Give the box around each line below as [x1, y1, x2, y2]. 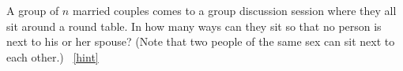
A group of [6, 2, 59, 18]
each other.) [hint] [6, 48, 99, 65]
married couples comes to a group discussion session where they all [72, 2, 397, 18]
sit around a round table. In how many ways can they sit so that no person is [6, 17, 382, 34]
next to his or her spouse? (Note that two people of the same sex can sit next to [6, 33, 395, 50]
